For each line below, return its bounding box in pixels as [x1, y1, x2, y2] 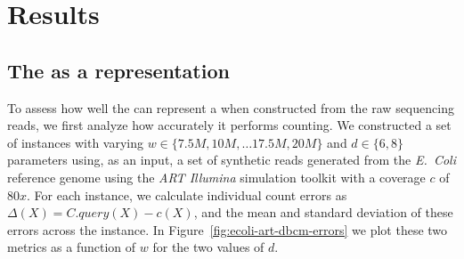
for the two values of [152, 238, 265, 256]
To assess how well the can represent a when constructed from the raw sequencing [7, 98, 454, 117]
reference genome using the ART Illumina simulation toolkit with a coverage [7, 167, 426, 186]
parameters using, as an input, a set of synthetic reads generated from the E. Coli [7, 150, 456, 169]
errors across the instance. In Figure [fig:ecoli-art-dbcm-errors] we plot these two [7, 220, 448, 239]
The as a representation [7, 56, 230, 84]
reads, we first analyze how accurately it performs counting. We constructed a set [7, 116, 452, 134]
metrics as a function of [7, 238, 136, 256]
